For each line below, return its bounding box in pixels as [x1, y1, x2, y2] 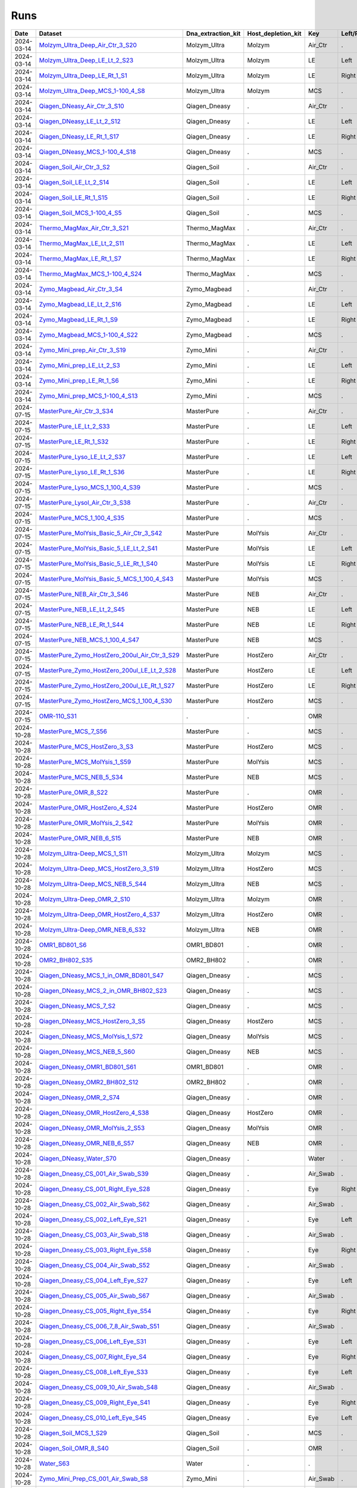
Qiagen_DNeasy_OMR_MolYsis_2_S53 [39, 1124, 145, 1132]
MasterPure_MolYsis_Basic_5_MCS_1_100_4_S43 [39, 574, 174, 583]
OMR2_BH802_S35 [39, 956, 93, 964]
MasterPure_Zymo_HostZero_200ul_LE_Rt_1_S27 [39, 682, 175, 690]
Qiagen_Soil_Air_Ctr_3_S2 [39, 162, 110, 171]
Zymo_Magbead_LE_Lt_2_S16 [39, 300, 122, 308]
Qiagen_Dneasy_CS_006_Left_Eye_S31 [39, 1337, 147, 1345]
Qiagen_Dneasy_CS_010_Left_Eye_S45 [39, 1414, 147, 1422]
